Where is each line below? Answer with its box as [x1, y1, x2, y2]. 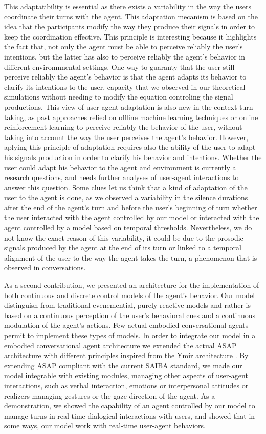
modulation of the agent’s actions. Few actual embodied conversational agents [4, 320, 249, 330]
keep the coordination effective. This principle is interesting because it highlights [4, 31, 257, 42]
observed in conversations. [4, 262, 86, 273]
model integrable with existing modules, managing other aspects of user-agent [4, 370, 248, 381]
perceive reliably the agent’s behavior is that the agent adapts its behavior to [4, 71, 247, 82]
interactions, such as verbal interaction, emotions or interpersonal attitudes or [4, 380, 249, 390]
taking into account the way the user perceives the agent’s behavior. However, [4, 131, 249, 142]
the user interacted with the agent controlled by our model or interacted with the [4, 212, 259, 223]
